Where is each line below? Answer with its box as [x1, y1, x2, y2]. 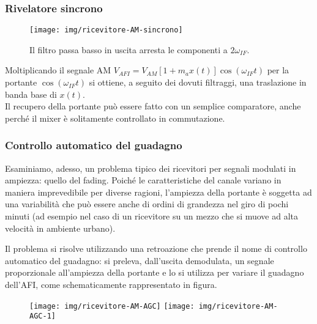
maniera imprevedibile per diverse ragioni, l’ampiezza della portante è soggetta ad [5, 185, 312, 198]
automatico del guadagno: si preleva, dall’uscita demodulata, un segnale [5, 254, 274, 267]
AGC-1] [29, 312, 56, 321]
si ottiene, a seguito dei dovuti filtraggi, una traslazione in [89, 76, 307, 89]
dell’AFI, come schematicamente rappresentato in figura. [5, 278, 217, 290]
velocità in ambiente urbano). [5, 221, 116, 234]
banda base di [5, 87, 57, 100]
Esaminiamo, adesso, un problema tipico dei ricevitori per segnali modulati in [5, 161, 296, 174]
